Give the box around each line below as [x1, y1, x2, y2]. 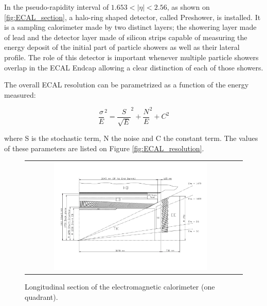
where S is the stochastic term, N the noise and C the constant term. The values [4, 133, 258, 143]
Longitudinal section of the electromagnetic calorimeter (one [25, 281, 215, 292]
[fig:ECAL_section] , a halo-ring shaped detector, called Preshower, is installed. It [4, 11, 261, 22]
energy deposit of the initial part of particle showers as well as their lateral [4, 42, 240, 52]
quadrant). [25, 291, 58, 302]
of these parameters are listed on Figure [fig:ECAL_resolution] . [4, 142, 204, 153]
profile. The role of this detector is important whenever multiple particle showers [4, 51, 259, 62]
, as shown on [167, 2, 210, 12]
